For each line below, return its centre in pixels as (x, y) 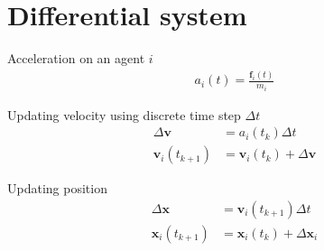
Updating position (57, 188)
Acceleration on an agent (76, 58)
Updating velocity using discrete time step (124, 114)
